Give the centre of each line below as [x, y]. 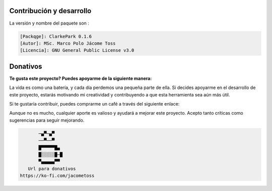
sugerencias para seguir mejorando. [47, 120]
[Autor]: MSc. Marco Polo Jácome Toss [68, 43]
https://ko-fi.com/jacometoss [57, 176]
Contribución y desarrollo [50, 11]
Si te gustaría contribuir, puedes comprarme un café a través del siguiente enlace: [94, 104]
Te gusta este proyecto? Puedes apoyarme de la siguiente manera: [81, 78]
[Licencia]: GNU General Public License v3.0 [77, 51]
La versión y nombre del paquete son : [49, 23]
